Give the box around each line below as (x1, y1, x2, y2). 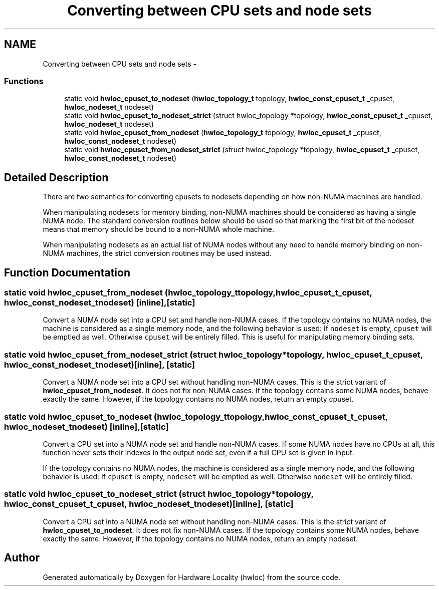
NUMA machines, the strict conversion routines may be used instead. (43, 249, 272, 258)
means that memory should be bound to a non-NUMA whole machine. (43, 225, 275, 234)
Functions (4, 76, 44, 86)
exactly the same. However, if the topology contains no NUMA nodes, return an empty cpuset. (43, 395, 354, 404)
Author (4, 551, 40, 564)
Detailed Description (4, 171, 109, 184)
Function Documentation (4, 266, 130, 279)
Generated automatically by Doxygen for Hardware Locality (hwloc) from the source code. (43, 572, 340, 581)
